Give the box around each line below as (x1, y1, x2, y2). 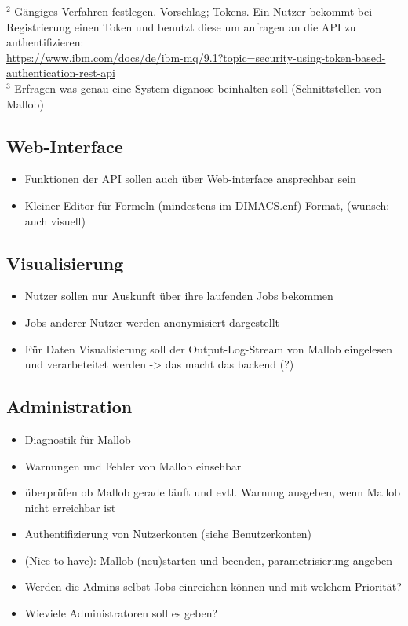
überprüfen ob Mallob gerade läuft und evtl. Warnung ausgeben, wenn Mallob (24, 484, 401, 500)
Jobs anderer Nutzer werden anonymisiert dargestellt (24, 313, 280, 330)
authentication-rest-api (6, 64, 115, 81)
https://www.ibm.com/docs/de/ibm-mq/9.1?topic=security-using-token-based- (6, 49, 386, 65)
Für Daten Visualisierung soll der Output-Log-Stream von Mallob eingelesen (24, 340, 393, 357)
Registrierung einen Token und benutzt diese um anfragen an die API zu (6, 18, 356, 35)
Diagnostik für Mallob (24, 430, 131, 447)
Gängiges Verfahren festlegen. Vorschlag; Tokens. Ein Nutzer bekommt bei (14, 3, 373, 19)
